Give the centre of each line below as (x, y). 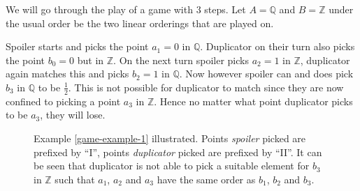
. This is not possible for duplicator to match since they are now (206, 87)
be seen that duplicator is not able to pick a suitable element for (172, 166)
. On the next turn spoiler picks (181, 60)
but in (91, 60)
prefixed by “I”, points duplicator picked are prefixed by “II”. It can (178, 152)
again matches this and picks (67, 74)
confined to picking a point (63, 101)
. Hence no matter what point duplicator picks (253, 101)
